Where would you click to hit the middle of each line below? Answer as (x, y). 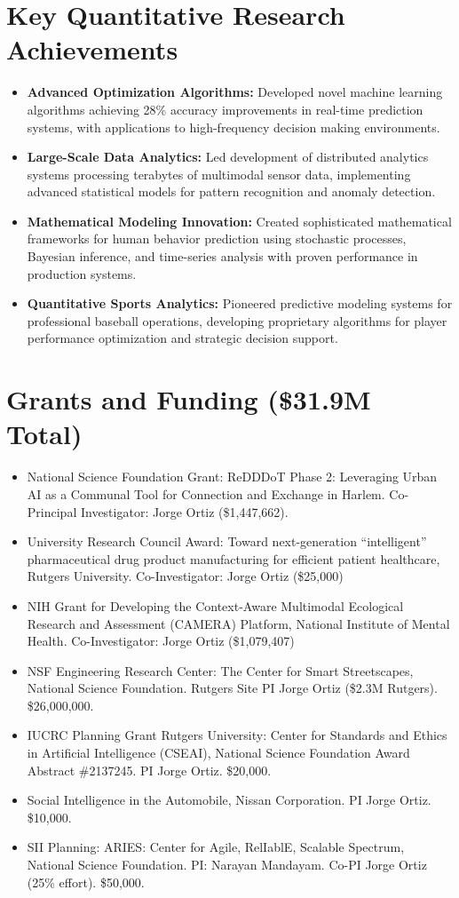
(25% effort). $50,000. (86, 882)
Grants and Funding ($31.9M (189, 399)
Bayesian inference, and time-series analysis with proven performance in (222, 256)
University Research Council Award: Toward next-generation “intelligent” (227, 541)
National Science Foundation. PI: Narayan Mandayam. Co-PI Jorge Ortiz (227, 865)
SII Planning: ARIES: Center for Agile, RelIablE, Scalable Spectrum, (216, 847)
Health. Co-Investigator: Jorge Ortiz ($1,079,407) (161, 641)
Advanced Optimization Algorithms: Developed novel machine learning (235, 92)
